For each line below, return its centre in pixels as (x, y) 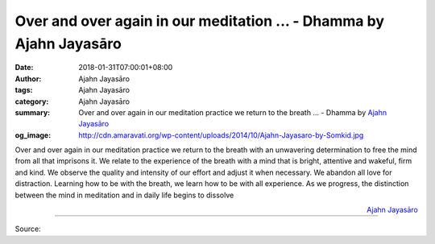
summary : (33, 112)
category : (32, 101)
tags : (24, 90)
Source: (28, 229)
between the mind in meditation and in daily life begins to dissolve (124, 195)
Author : (28, 79)
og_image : (33, 135)
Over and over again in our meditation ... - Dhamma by (199, 21)
